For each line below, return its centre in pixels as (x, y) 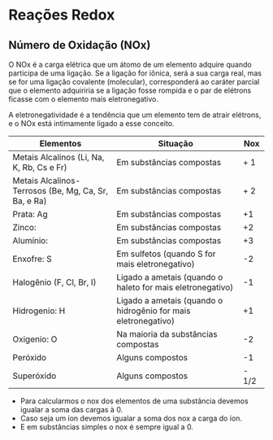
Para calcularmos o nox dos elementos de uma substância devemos (134, 401)
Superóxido (35, 376)
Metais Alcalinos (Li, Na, (58, 157)
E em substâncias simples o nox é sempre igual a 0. (106, 427)
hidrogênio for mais (154, 311)
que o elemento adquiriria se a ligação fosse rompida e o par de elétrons (130, 90)
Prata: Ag (30, 214)
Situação (175, 144)
